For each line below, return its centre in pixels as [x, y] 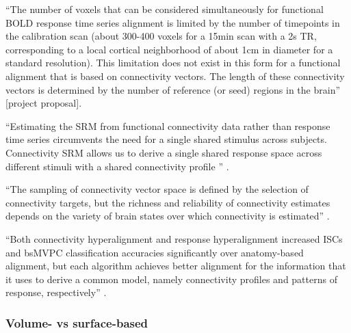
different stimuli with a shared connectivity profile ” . [117, 166]
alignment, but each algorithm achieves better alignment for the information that [176, 266]
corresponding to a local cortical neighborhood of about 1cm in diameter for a [169, 49]
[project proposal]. [44, 103]
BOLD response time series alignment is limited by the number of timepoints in [173, 22]
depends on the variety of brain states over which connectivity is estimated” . [168, 216]
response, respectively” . [56, 292]
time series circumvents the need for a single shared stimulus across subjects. [166, 139]
